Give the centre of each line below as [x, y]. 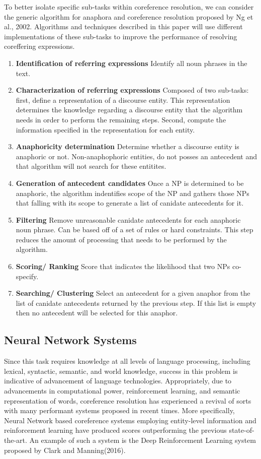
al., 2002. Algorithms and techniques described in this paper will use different [123, 26]
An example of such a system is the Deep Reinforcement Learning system [143, 440]
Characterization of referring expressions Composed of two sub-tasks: [132, 90]
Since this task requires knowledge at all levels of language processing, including [127, 361]
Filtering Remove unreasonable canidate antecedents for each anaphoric [128, 219]
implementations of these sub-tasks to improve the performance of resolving [121, 36]
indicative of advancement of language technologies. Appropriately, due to [118, 381]
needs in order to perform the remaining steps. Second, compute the [121, 119]
